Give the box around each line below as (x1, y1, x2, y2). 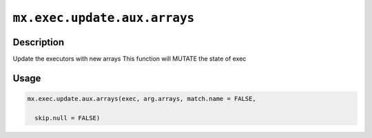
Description (12, 36, 65, 48)
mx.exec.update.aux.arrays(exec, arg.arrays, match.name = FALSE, (27, 95, 256, 103)
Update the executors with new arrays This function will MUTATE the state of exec (12, 55, 247, 63)
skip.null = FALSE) (34, 114, 101, 122)
